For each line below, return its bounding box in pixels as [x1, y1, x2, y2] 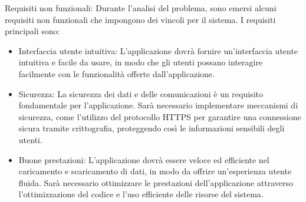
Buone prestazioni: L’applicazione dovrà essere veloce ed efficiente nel [18, 153, 269, 165]
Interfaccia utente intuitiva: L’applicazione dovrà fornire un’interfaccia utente [18, 44, 298, 57]
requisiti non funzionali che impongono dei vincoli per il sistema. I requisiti [5, 13, 276, 25]
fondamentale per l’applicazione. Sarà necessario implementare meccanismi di [18, 99, 298, 111]
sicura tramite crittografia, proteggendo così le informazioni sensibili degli [18, 122, 285, 134]
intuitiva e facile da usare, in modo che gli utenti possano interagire [18, 56, 263, 68]
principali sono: [5, 25, 60, 37]
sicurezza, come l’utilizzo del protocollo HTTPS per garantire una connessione [18, 110, 301, 122]
